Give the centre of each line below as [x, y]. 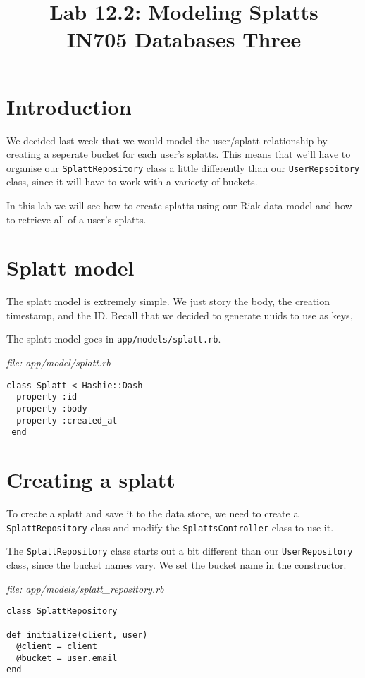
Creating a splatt [91, 480]
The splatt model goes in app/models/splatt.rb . [114, 339]
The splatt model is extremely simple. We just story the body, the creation [168, 301]
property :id [47, 397]
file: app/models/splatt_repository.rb [85, 588]
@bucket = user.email [67, 658]
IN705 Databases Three [184, 39]
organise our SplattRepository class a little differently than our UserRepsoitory [183, 167]
